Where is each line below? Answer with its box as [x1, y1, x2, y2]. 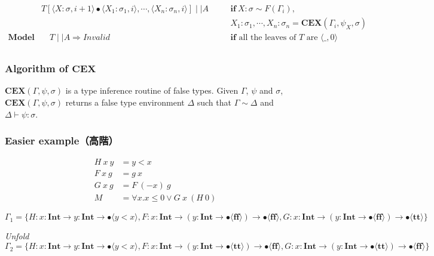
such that [197, 95, 231, 108]
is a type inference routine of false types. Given [65, 84, 239, 97]
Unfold [5, 230, 29, 242]
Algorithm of [5, 61, 69, 76]
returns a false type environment [65, 95, 185, 108]
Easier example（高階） [5, 133, 118, 148]
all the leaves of [239, 33, 297, 42]
